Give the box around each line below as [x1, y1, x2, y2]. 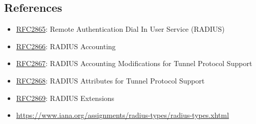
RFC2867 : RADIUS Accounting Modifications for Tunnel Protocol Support [16, 58, 252, 69]
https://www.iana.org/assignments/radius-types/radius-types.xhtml [16, 110, 229, 120]
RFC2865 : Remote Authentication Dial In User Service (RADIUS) [16, 24, 225, 34]
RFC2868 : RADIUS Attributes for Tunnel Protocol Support [16, 75, 205, 86]
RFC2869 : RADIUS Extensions [16, 92, 115, 103]
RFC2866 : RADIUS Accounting [16, 40, 116, 51]
